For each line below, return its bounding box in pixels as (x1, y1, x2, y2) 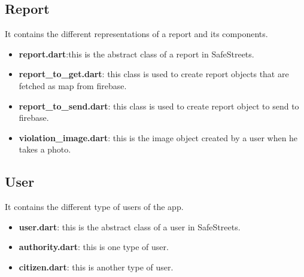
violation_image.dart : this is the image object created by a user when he (19, 131, 298, 144)
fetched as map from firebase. (19, 79, 127, 92)
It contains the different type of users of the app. (5, 200, 184, 213)
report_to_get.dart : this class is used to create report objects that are (19, 68, 289, 80)
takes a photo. (19, 143, 71, 156)
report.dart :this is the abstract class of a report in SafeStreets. (19, 47, 254, 60)
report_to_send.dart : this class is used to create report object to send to (19, 99, 299, 112)
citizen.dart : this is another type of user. (19, 260, 174, 273)
